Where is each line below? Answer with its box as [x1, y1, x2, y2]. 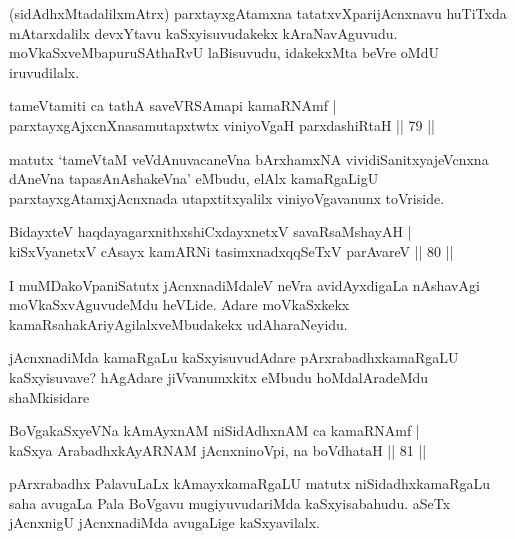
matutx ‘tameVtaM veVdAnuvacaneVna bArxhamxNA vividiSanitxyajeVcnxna [9, 148, 489, 169]
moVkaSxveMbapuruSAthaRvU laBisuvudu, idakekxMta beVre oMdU [9, 42, 439, 63]
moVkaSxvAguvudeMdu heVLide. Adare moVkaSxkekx [9, 294, 350, 315]
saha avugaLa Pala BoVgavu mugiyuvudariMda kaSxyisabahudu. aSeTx [9, 492, 451, 513]
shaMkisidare [9, 386, 90, 407]
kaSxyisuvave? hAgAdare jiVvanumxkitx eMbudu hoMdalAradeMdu [9, 366, 429, 387]
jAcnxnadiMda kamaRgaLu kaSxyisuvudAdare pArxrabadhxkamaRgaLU [9, 347, 459, 368]
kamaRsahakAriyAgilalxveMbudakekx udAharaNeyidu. [9, 313, 348, 334]
